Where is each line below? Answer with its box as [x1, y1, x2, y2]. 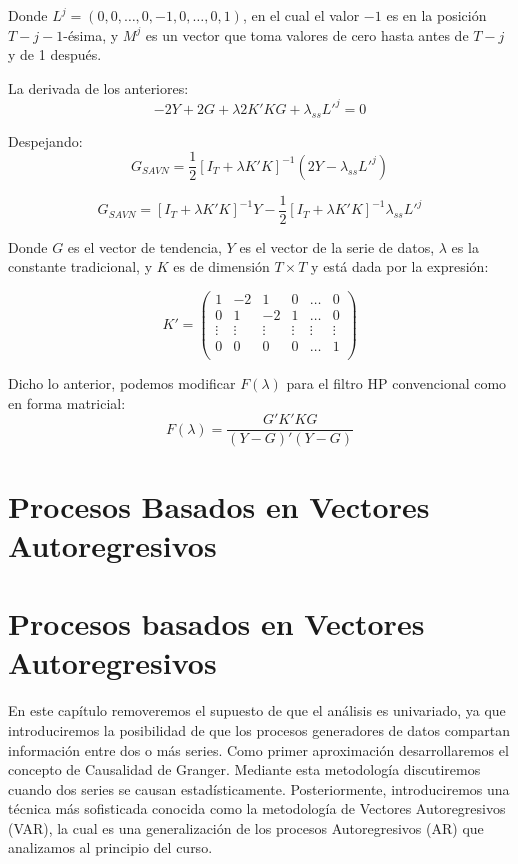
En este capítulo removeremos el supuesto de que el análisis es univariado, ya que [8, 700, 506, 721]
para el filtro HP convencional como [286, 373, 507, 394]
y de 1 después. [8, 44, 102, 65]
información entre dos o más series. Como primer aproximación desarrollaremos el [8, 739, 509, 760]
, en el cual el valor [242, 5, 360, 25]
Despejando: [8, 130, 83, 151]
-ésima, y [63, 24, 119, 45]
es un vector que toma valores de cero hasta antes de [145, 24, 469, 45]
